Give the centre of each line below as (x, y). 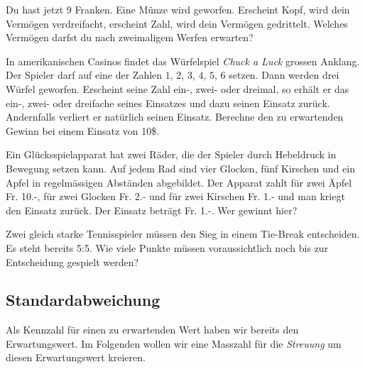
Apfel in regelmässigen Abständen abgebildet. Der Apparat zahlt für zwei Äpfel (179, 182)
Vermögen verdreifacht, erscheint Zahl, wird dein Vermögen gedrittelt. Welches (177, 23)
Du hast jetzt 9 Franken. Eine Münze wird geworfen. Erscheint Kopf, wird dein (178, 9)
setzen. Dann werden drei (284, 75)
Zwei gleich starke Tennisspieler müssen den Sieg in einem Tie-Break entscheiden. (183, 234)
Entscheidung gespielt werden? (72, 261)
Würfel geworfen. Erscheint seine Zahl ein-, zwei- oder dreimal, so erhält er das (178, 88)
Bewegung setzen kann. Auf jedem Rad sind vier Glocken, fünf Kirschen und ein (180, 168)
